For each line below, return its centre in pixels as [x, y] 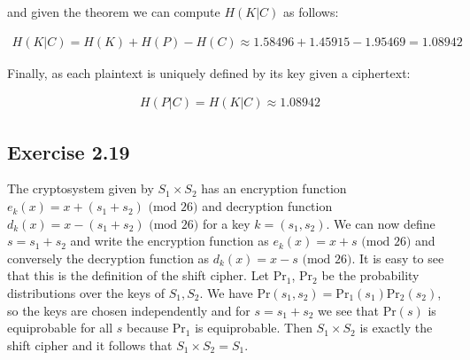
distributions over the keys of [86, 293]
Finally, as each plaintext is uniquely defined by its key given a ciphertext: [209, 72]
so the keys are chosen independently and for [129, 310]
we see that [348, 310]
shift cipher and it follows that [90, 344]
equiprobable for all [60, 328]
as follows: [311, 12]
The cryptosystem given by [81, 188]
